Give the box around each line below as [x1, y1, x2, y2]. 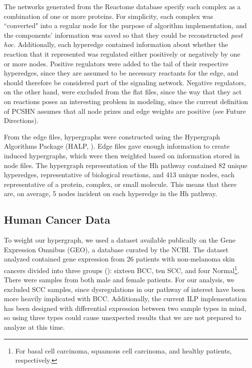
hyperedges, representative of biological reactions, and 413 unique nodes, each [4, 169, 235, 180]
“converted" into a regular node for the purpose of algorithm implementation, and [4, 20, 247, 31]
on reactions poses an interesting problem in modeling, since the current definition [4, 96, 248, 106]
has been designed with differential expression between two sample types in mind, [4, 303, 246, 313]
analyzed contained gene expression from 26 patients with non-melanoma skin [4, 254, 235, 264]
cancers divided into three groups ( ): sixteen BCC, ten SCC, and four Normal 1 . [4, 263, 239, 275]
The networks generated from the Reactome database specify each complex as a [4, 1, 241, 11]
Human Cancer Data [4, 212, 110, 227]
